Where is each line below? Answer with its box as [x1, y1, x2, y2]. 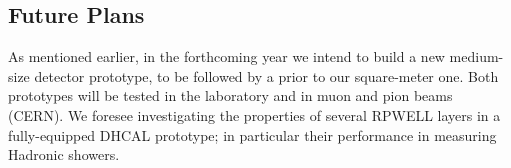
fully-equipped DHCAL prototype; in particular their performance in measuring [8, 124, 497, 145]
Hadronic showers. [8, 144, 120, 165]
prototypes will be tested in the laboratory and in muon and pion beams [8, 85, 453, 106]
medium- [449, 46, 504, 67]
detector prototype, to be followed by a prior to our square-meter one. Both [34, 65, 499, 86]
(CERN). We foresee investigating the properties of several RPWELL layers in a [8, 104, 501, 125]
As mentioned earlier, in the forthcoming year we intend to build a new [8, 46, 445, 67]
